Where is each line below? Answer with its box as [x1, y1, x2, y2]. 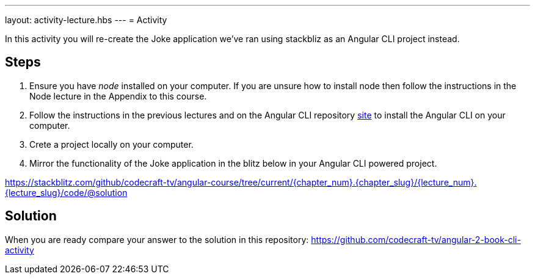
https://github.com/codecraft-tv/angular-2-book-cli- [311, 234, 521, 245]
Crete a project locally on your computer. [29, 139, 194, 150]
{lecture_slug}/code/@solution [5, 187, 128, 198]
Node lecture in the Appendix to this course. [29, 90, 207, 101]
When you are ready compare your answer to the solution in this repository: [5, 234, 309, 245]
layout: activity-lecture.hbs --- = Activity [5, 15, 167, 25]
